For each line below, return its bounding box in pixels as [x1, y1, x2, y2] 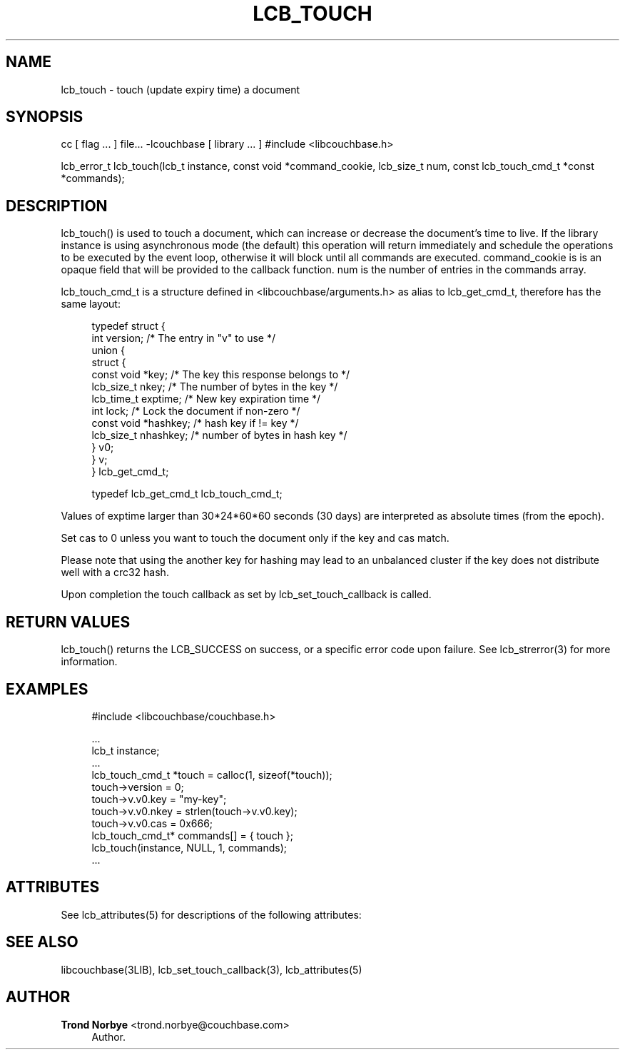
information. [61, 655, 118, 668]
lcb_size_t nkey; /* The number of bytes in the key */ [91, 380, 338, 393]
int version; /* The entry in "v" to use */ [91, 332, 275, 345]
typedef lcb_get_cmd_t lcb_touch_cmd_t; [91, 488, 283, 500]
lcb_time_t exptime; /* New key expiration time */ [91, 393, 321, 405]
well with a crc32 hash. [61, 566, 169, 579]
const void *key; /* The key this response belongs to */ [91, 368, 350, 381]
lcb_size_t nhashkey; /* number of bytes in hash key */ [91, 429, 347, 442]
